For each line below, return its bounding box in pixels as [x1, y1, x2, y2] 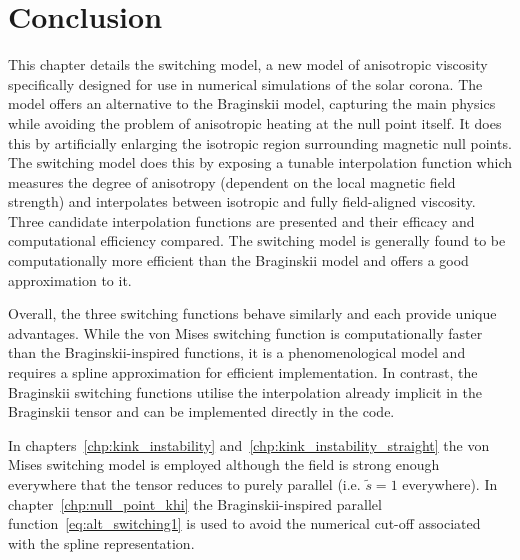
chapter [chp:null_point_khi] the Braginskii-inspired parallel [8, 493, 382, 514]
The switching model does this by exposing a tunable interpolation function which [8, 152, 512, 173]
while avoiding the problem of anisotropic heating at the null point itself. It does [8, 112, 502, 133]
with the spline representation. [8, 532, 195, 553]
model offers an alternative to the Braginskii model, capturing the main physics [8, 93, 496, 114]
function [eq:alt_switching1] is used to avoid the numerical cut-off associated [8, 513, 481, 534]
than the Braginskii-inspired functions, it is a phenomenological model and [8, 342, 466, 363]
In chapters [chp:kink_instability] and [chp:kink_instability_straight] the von [8, 434, 490, 455]
